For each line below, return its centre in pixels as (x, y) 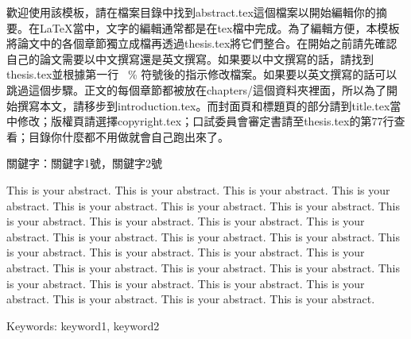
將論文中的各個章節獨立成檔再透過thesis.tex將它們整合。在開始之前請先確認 (202, 43)
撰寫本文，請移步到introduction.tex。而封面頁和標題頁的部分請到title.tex (204, 105)
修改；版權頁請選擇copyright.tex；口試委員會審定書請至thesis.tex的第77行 (205, 121)
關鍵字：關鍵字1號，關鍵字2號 (84, 163)
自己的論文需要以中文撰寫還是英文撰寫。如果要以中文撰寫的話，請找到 (190, 58)
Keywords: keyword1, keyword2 (83, 325)
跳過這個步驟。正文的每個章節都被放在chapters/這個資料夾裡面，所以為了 (197, 89)
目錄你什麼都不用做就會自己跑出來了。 (128, 136)
